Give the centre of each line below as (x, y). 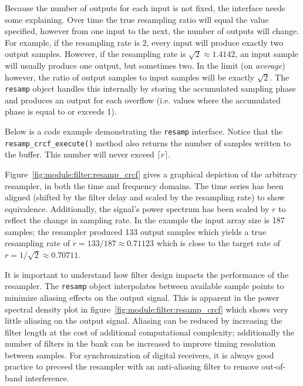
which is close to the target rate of (218, 243)
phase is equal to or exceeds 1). (61, 111)
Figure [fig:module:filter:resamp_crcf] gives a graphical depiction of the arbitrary (151, 174)
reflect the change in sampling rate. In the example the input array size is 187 (145, 220)
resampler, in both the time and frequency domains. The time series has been (144, 185)
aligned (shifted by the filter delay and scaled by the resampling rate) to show (145, 197)
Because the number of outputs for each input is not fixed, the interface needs (145, 8)
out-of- (274, 366)
